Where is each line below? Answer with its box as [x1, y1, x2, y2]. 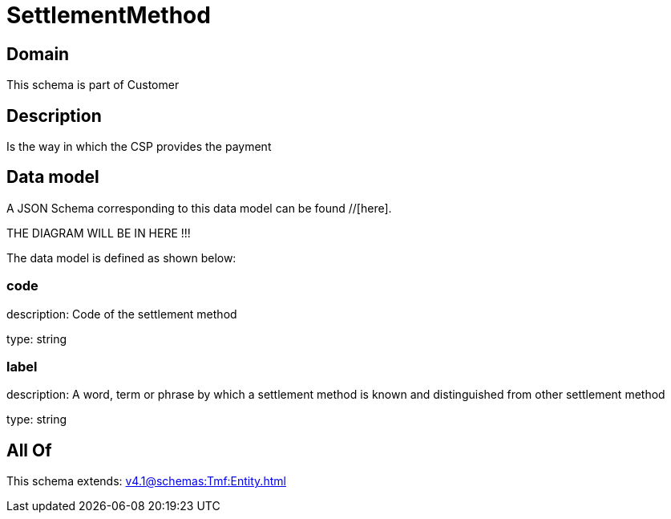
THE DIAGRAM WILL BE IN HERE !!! [6, 225, 191, 240]
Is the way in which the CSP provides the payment [6, 140, 272, 154]
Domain [6, 43, 70, 64]
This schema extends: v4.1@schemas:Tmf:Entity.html [6, 474, 286, 489]
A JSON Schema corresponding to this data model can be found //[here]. [6, 201, 392, 215]
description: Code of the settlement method [6, 306, 237, 321]
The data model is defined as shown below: [6, 250, 236, 265]
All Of [6, 440, 52, 460]
